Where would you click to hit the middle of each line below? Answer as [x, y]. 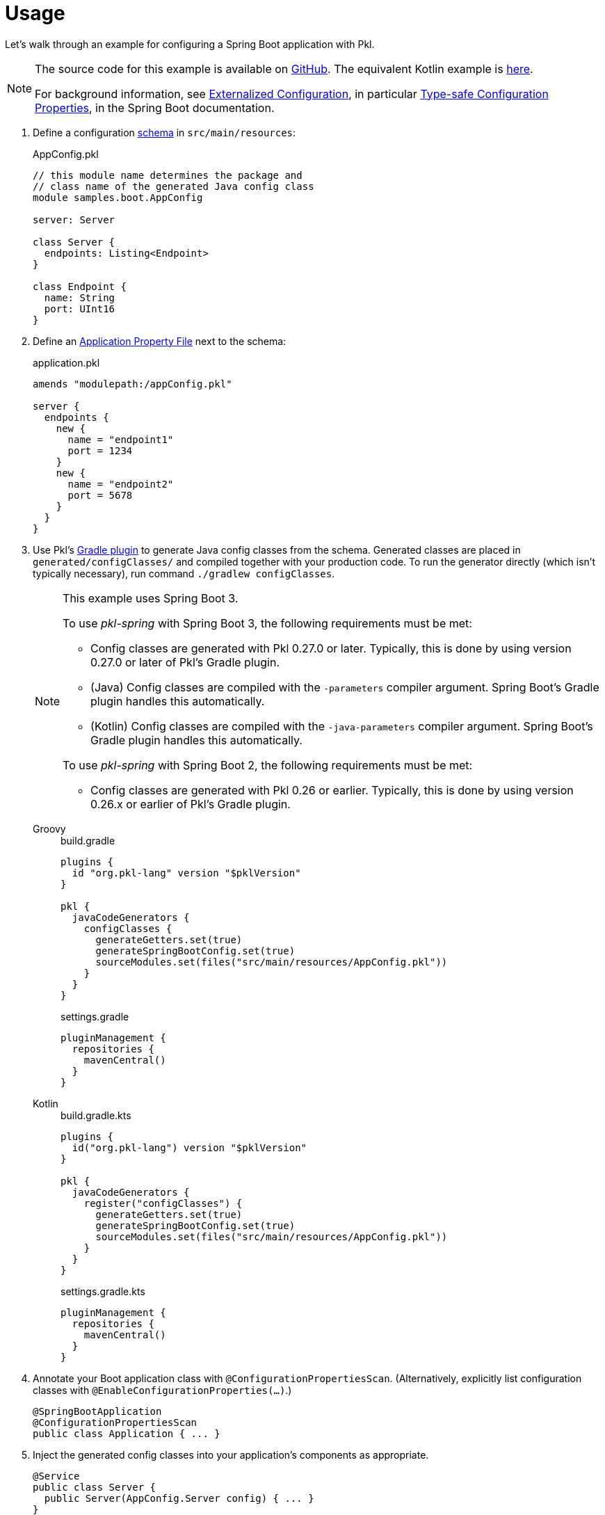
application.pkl [66, 362]
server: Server [74, 219]
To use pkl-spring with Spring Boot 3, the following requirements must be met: [267, 623]
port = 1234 [100, 450]
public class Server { [95, 1487]
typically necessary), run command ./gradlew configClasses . [184, 573]
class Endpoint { [80, 286]
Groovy [49, 828]
